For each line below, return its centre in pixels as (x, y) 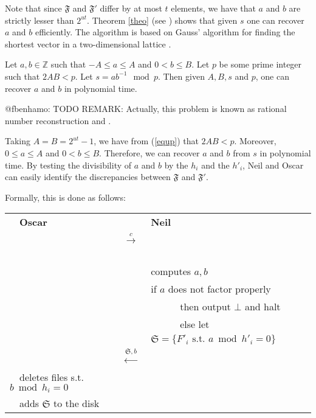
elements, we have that (213, 8)
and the (215, 165)
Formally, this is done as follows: (65, 197)
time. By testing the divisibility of (68, 165)
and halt (263, 307)
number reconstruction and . (58, 120)
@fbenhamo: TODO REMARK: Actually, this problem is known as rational (146, 109)
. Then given (181, 76)
